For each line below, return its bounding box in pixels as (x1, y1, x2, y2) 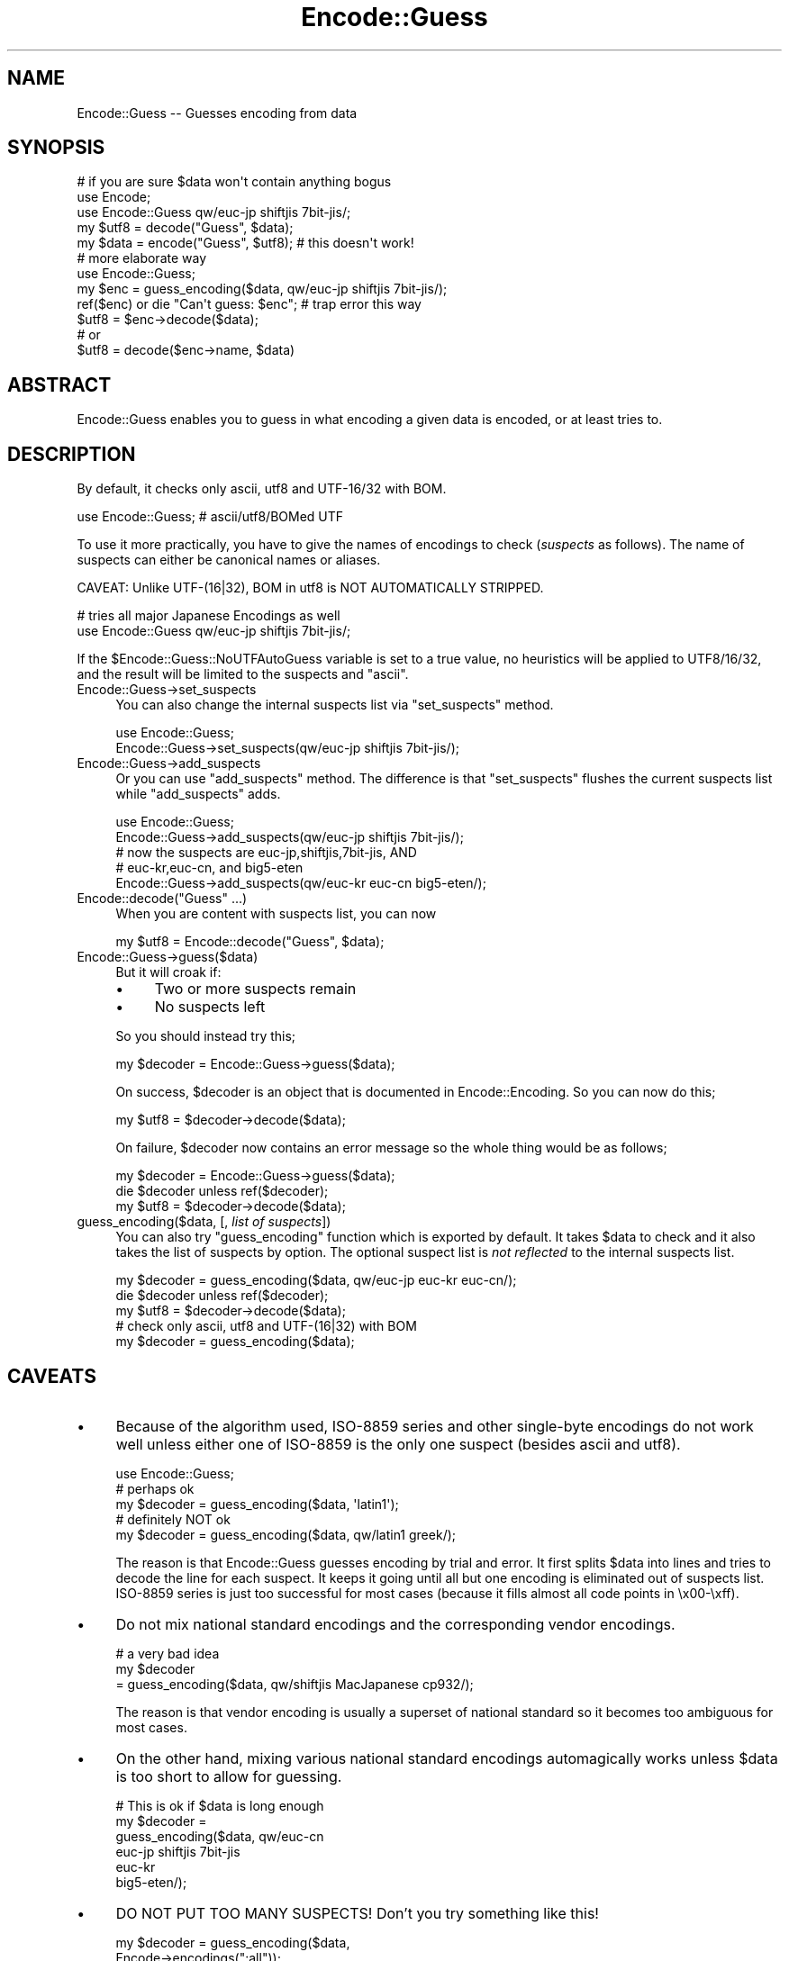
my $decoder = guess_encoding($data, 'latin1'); (115, 1496, 399, 1512)
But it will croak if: (115, 964, 222, 980)
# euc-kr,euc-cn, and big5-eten (115, 860, 304, 876)
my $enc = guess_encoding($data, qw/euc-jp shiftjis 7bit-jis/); (77, 281, 448, 297)
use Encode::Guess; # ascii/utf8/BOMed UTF (77, 509, 344, 525)
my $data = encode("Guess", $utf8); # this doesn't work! (77, 235, 414, 251)
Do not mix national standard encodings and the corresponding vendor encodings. (115, 1614, 676, 1633)
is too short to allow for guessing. (115, 1767, 342, 1785)
